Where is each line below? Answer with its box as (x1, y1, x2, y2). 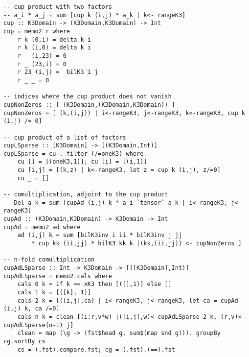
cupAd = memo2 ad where (3, 223, 81, 231)
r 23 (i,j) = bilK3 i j (17, 69, 98, 76)
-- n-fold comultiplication (3, 256, 95, 263)
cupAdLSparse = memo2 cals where (3, 272, 112, 280)
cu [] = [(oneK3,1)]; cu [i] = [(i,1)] (17, 158, 147, 166)
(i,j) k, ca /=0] (3, 305, 60, 312)
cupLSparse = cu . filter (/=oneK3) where (3, 150, 144, 157)
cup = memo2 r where (3, 27, 70, 35)
